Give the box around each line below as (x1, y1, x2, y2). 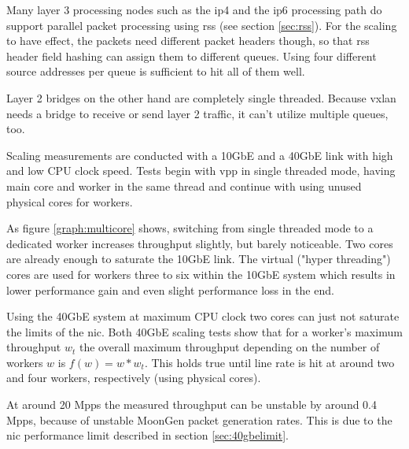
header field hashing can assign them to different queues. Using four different (6, 47, 377, 64)
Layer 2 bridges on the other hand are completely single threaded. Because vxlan (6, 89, 396, 106)
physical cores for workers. (6, 193, 133, 210)
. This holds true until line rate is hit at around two (144, 354, 395, 370)
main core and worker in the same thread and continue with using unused (6, 177, 362, 194)
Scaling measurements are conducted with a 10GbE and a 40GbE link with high (6, 147, 393, 163)
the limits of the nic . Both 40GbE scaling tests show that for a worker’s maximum (6, 323, 403, 340)
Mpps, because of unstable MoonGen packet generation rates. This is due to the (6, 411, 392, 428)
